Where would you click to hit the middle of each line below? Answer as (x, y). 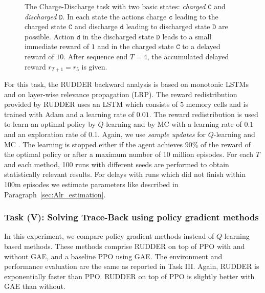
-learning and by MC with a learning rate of (173, 124)
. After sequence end (96, 56)
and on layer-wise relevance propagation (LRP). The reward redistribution (121, 94)
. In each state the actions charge (115, 16)
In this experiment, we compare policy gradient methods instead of (109, 236)
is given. (94, 66)
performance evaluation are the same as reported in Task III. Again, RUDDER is (132, 266)
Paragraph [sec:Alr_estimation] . (55, 194)
